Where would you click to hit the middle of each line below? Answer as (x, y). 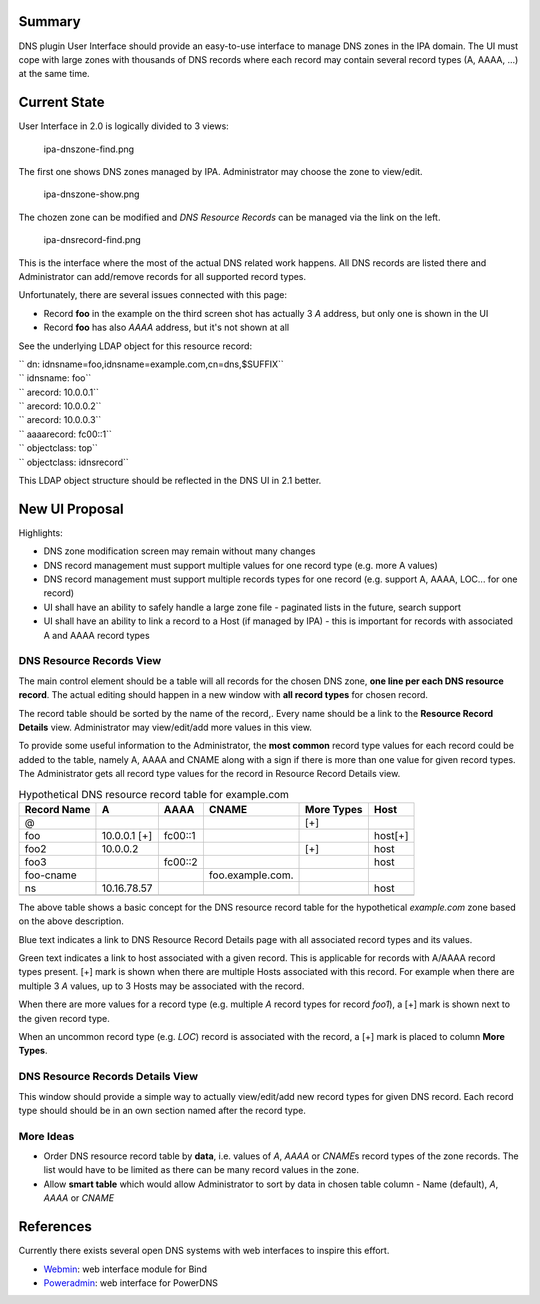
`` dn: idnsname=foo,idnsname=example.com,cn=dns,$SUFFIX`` (151, 364)
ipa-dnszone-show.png (91, 194)
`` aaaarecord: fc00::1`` (65, 434)
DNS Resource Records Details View (108, 1077)
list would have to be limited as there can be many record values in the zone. (201, 1170)
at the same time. (54, 74)
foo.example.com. (251, 875)
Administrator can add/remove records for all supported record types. (162, 276)
